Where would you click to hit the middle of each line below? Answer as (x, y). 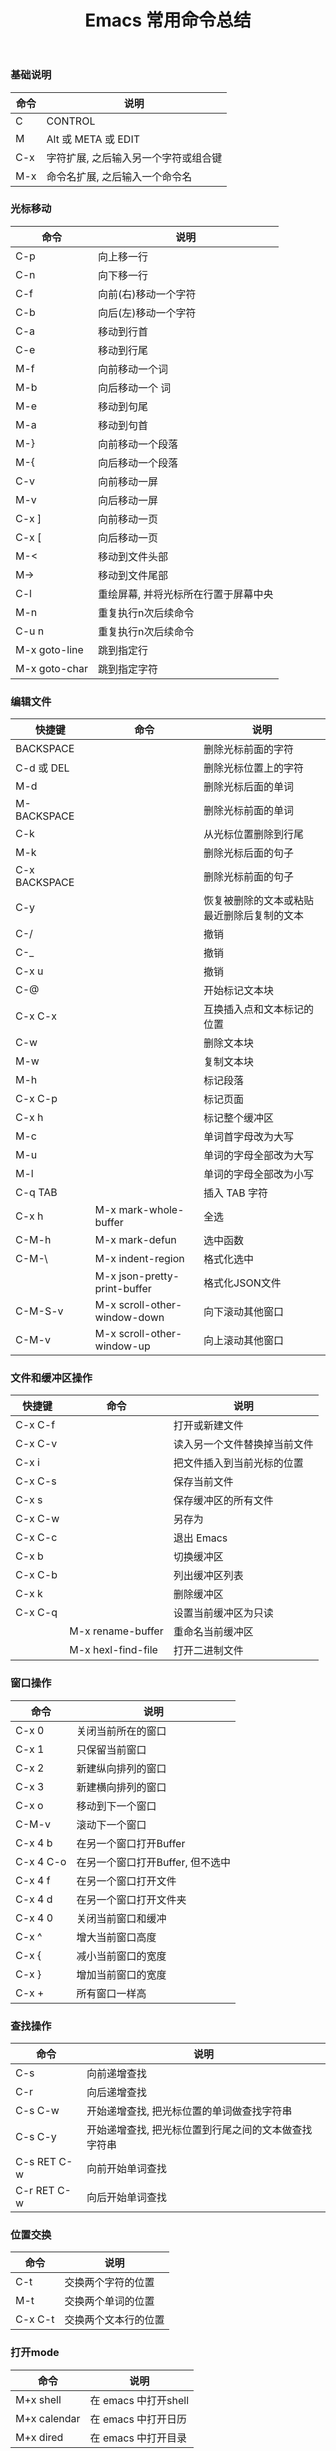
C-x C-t (35, 2319)
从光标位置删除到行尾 (254, 834)
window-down (129, 1318)
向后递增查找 (116, 2093)
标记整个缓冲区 (239, 1118)
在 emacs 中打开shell (139, 2400)
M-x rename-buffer (116, 1631)
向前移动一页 (127, 519)
